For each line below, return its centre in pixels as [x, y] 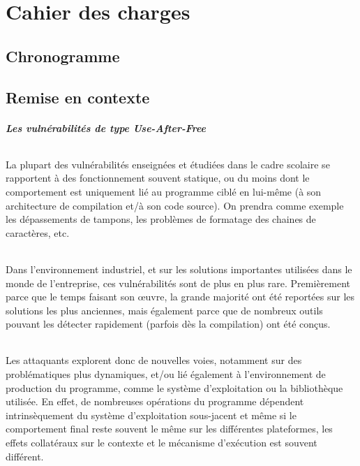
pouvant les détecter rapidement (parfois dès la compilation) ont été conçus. [168, 324]
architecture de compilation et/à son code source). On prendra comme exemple [175, 205]
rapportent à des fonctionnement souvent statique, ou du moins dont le [158, 178]
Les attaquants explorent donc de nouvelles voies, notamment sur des [154, 360]
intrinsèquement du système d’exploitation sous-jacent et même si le [151, 415]
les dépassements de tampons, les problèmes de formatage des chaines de [161, 219]
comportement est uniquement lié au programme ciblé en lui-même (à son [164, 191]
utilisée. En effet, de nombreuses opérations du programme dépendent [155, 401]
